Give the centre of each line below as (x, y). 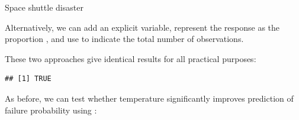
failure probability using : (51, 110)
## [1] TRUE (28, 79)
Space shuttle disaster (44, 7)
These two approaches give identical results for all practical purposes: (131, 58)
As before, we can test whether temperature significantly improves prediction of (149, 98)
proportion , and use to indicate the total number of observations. (124, 39)
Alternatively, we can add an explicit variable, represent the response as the (142, 27)
